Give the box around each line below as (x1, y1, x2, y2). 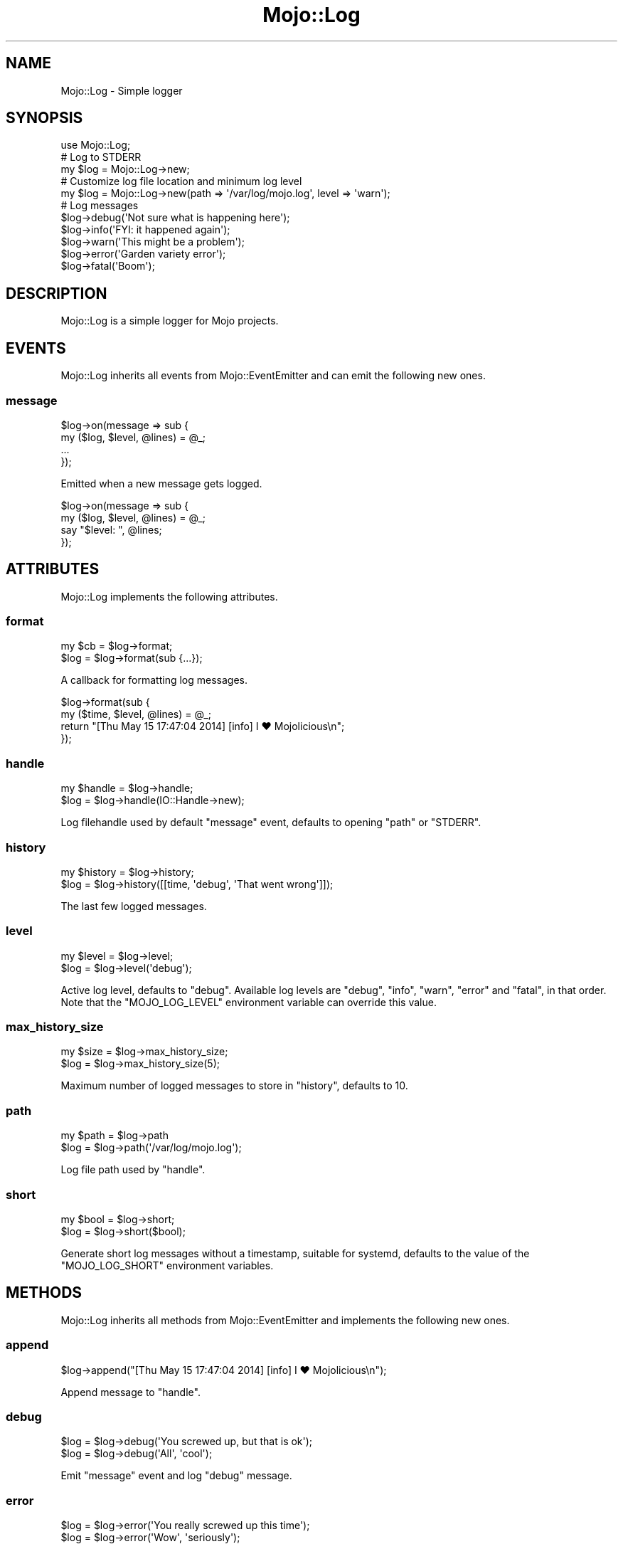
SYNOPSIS (6, 109, 83, 127)
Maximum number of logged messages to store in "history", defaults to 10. (60, 1079, 408, 1092)
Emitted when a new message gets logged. (60, 477, 262, 490)
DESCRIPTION (6, 284, 107, 302)
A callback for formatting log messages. (60, 674, 247, 687)
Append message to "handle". (60, 1385, 201, 1398)
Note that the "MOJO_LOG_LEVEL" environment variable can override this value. (60, 995, 437, 1008)
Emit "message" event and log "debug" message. (60, 1469, 292, 1482)
